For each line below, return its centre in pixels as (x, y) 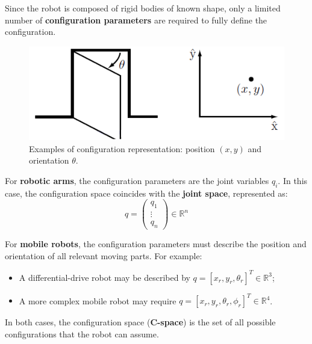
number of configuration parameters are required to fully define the (136, 20)
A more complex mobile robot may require (98, 300)
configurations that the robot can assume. (82, 333)
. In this (293, 180)
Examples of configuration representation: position (122, 148)
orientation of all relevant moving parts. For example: (104, 255)
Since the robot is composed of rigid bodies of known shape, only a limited (143, 8)
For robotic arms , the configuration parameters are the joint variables (137, 180)
